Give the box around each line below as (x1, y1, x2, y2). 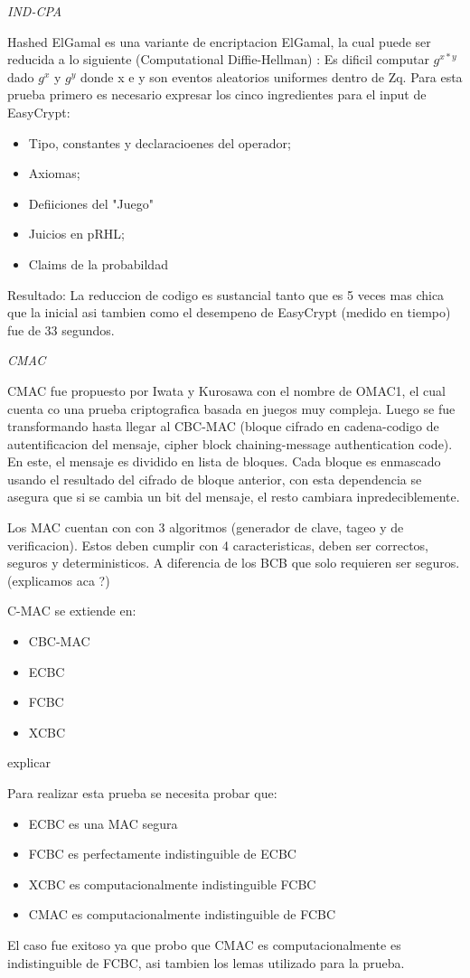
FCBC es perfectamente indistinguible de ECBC (28, 844, 296, 863)
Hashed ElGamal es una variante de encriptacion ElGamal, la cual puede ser (7, 32, 431, 51)
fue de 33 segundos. (7, 320, 115, 339)
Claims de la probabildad (28, 254, 168, 273)
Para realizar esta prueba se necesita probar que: (7, 784, 277, 802)
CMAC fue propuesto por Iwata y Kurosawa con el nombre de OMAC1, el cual (7, 381, 446, 400)
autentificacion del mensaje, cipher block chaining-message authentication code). (7, 434, 453, 453)
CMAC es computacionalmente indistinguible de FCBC (28, 905, 336, 924)
